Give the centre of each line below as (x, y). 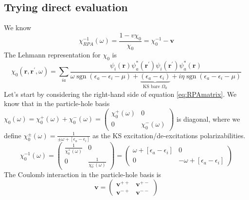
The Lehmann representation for (52, 55)
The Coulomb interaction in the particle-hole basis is (83, 174)
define (13, 135)
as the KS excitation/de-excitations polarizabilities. (169, 135)
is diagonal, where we (208, 118)
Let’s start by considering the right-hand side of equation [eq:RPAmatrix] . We (120, 94)
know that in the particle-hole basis (57, 103)
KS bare (151, 86)
